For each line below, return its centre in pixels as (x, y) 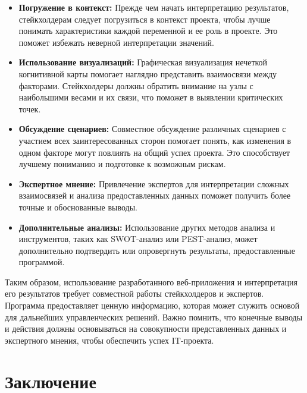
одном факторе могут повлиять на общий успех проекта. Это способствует (154, 152)
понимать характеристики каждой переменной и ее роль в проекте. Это (148, 31)
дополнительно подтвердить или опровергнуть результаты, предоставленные (157, 250)
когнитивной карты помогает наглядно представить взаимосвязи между (148, 73)
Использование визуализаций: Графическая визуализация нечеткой (143, 62)
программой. (42, 262)
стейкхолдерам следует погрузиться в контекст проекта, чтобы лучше (145, 19)
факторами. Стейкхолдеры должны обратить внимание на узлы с (136, 85)
